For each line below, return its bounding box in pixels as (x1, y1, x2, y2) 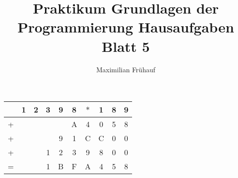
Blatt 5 (102, 36, 150, 56)
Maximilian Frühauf (96, 64, 155, 74)
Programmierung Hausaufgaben (17, 17, 234, 37)
